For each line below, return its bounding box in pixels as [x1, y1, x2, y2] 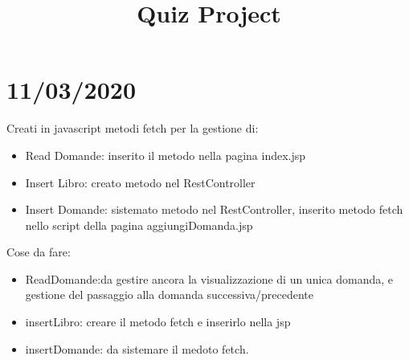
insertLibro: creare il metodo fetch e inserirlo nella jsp [25, 313, 291, 330]
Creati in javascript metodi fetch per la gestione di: [6, 120, 259, 137]
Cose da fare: [6, 243, 71, 260]
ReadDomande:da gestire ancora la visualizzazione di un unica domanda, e [25, 270, 393, 287]
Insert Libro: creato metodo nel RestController [25, 174, 256, 190]
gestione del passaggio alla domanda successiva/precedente [25, 286, 314, 303]
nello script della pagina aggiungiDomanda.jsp [25, 216, 253, 233]
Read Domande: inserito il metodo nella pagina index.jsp [25, 146, 306, 163]
